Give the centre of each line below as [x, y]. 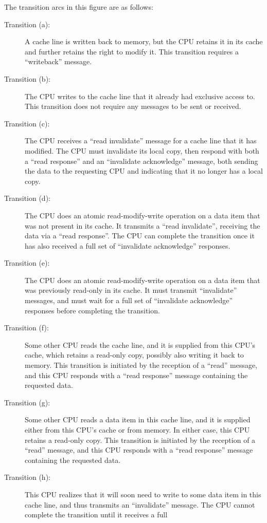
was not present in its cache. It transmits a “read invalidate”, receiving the [143, 225]
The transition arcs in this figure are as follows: [79, 7]
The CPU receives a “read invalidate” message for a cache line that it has [141, 141]
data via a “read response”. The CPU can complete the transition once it [140, 236]
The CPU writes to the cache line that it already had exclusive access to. [140, 96]
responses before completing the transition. [92, 310]
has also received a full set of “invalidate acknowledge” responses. [128, 245]
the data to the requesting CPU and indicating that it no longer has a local [144, 171]
